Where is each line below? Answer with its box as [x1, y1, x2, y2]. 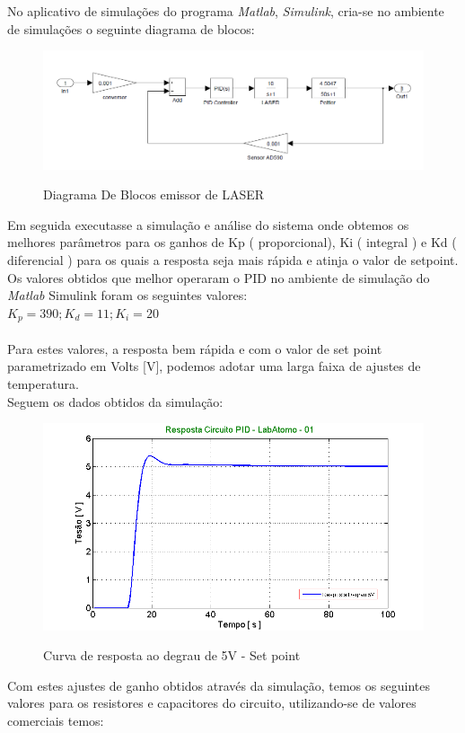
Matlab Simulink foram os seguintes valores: [7, 286, 248, 305]
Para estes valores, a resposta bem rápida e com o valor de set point [7, 339, 382, 358]
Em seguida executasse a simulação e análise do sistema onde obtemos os [7, 215, 409, 234]
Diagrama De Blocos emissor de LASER [43, 185, 265, 204]
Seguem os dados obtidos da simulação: [7, 392, 224, 411]
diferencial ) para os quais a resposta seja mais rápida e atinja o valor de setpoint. [7, 251, 459, 269]
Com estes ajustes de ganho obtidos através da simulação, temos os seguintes [7, 676, 430, 694]
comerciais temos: [7, 711, 104, 729]
